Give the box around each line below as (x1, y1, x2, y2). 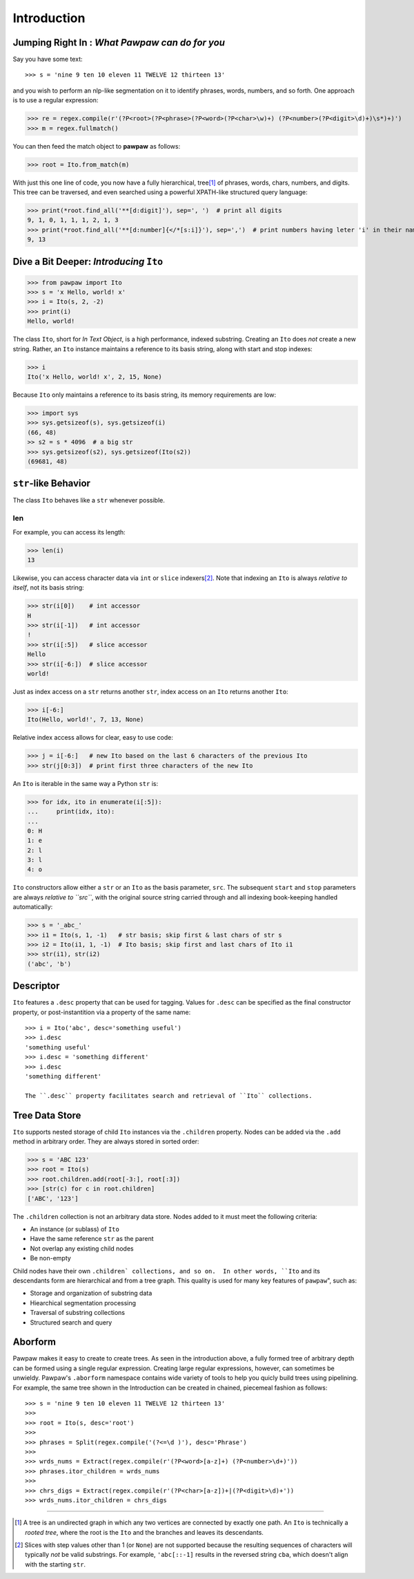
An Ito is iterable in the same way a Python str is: (12, 779, 159, 787)
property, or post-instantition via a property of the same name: (12, 1008, 191, 1016)
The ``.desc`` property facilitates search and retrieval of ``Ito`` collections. (25, 1092, 313, 1099)
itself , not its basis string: (12, 583, 84, 592)
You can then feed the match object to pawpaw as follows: (12, 142, 181, 150)
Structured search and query (30, 1318, 112, 1327)
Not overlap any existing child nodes (30, 1244, 134, 1253)
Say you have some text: (12, 55, 83, 64)
